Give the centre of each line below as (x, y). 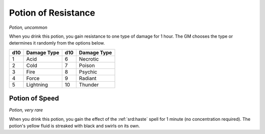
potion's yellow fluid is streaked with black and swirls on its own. (74, 126)
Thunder (89, 85)
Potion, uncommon (28, 27)
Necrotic (89, 59)
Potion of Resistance (52, 13)
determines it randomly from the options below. (57, 43)
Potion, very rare (26, 110)
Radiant (88, 78)
